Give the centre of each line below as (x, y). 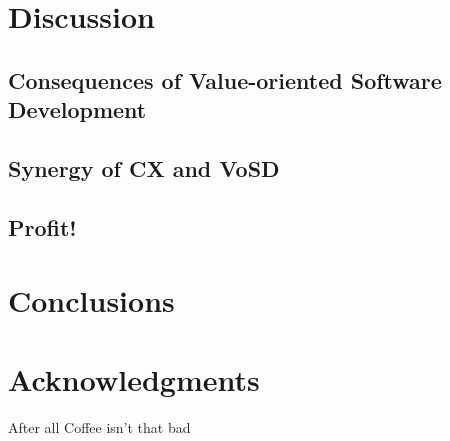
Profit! (42, 226)
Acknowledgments (134, 378)
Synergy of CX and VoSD (144, 167)
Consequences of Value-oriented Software (225, 79)
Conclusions (91, 300)
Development (77, 109)
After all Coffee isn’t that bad (99, 426)
